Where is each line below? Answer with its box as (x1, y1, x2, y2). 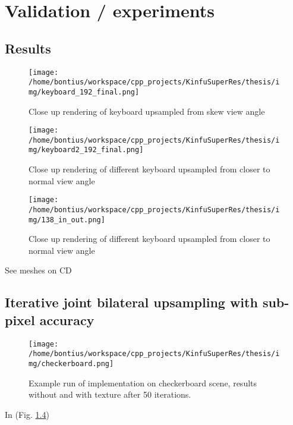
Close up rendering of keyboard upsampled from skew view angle (29, 105, 265, 117)
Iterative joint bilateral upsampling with (5, 293, 258, 311)
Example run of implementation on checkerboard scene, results (29, 376, 257, 389)
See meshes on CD (5, 264, 72, 276)
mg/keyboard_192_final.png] (29, 87, 140, 96)
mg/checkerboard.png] (29, 359, 114, 368)
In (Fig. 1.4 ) (5, 408, 49, 420)
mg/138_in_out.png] (29, 215, 105, 224)
